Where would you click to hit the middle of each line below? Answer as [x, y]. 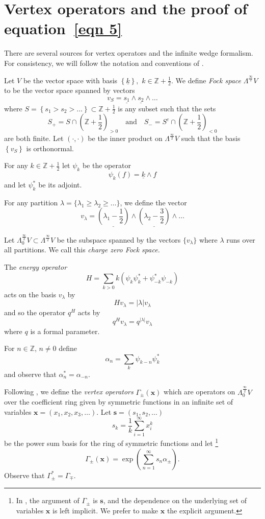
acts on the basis [30, 294]
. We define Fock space [206, 80]
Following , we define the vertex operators [69, 392]
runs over [241, 239]
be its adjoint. [60, 184]
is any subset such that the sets [167, 108]
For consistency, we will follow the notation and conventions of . [104, 63]
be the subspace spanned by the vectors [119, 239]
